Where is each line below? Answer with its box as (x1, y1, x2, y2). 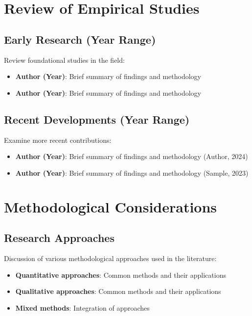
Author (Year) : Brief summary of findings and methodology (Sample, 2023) (15, 167, 249, 178)
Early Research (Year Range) (4, 31, 156, 47)
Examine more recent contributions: (4, 134, 112, 145)
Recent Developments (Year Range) (4, 111, 190, 127)
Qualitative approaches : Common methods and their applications (15, 286, 221, 296)
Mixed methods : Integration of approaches (15, 302, 150, 313)
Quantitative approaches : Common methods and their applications (15, 269, 226, 280)
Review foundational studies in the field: (4, 54, 125, 65)
